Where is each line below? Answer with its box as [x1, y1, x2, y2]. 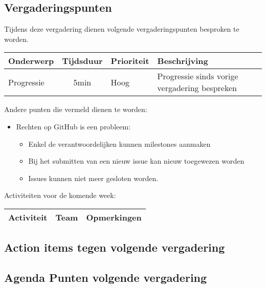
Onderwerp [8, 55, 54, 67]
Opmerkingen [86, 211, 142, 223]
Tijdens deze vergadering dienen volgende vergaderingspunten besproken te [4, 24, 239, 34]
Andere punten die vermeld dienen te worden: [4, 104, 147, 115]
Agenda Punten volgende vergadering [4, 270, 207, 285]
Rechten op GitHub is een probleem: [16, 121, 131, 131]
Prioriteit [110, 55, 149, 67]
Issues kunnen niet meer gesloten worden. [28, 172, 159, 183]
